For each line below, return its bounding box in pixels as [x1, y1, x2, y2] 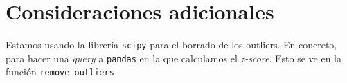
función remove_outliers [6, 64, 114, 79]
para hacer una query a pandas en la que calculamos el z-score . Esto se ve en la [6, 50, 342, 65]
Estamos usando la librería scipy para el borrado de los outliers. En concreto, [6, 37, 337, 52]
